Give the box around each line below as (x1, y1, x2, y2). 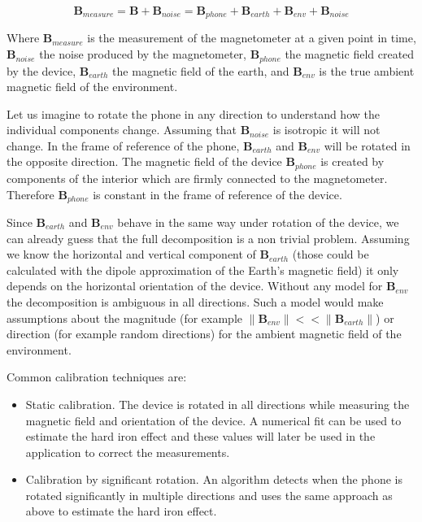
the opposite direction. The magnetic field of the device (7, 153, 282, 170)
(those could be (292, 246, 369, 263)
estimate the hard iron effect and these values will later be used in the (25, 428, 376, 445)
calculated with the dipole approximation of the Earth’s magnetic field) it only (7, 261, 399, 278)
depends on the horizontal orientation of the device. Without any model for (7, 277, 383, 294)
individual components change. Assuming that (7, 121, 237, 138)
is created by (320, 153, 385, 170)
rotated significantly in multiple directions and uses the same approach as (25, 486, 393, 503)
